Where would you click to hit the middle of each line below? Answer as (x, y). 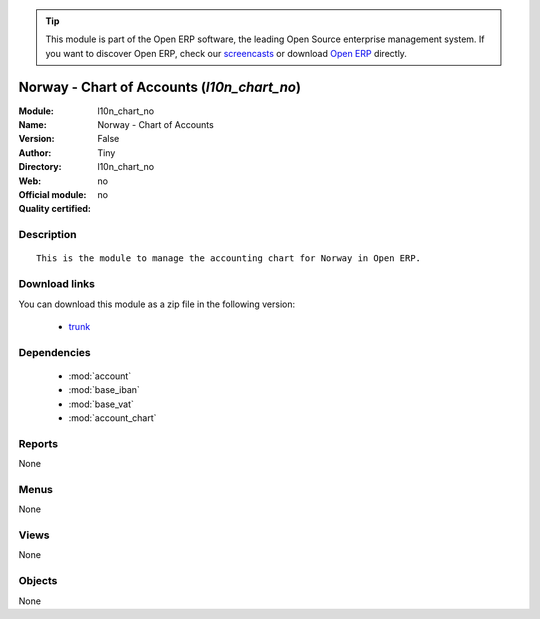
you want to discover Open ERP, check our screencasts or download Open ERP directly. (226, 53)
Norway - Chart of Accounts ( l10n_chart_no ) (160, 86)
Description (47, 235)
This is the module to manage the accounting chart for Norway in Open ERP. (229, 258)
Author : (35, 152)
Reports (38, 443)
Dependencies (55, 352)
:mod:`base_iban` (104, 390)
